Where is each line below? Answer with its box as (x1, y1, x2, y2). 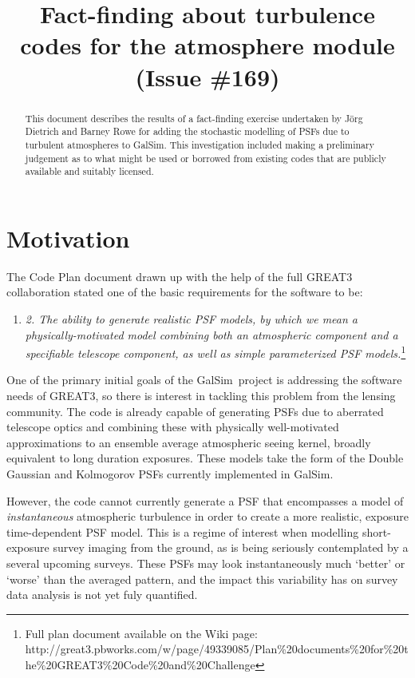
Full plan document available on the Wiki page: (25, 624, 258, 641)
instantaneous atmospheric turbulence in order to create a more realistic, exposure (6, 508, 409, 525)
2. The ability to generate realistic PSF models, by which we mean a (25, 310, 358, 327)
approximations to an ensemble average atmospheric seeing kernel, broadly (6, 434, 371, 450)
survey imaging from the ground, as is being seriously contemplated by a (53, 539, 409, 556)
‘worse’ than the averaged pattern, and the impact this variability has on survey (6, 570, 398, 587)
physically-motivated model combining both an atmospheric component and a (25, 326, 398, 343)
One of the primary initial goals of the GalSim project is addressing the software (6, 371, 402, 388)
